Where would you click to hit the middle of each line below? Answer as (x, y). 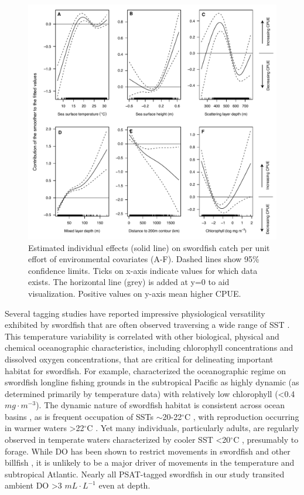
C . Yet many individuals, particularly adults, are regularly (193, 428)
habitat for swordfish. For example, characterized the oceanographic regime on (146, 370)
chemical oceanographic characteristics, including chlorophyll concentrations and (149, 347)
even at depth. (124, 485)
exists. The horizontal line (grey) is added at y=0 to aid (129, 282)
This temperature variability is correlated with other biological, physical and (142, 336)
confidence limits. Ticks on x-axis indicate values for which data (143, 270)
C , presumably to (266, 440)
